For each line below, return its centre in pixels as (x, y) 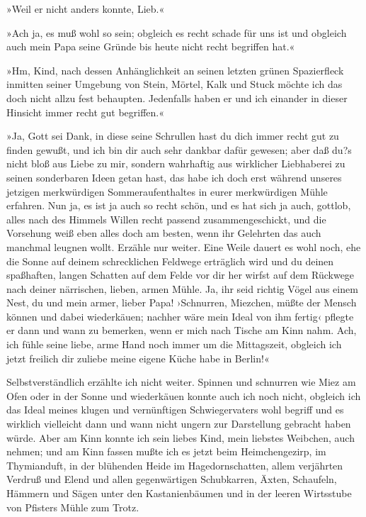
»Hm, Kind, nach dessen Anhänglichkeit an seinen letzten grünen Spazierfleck (175, 70)
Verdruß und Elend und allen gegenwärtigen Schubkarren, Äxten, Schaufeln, (172, 479)
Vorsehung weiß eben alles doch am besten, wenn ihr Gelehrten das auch (164, 233)
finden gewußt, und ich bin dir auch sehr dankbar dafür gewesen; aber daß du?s (179, 149)
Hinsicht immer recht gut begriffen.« (86, 112)
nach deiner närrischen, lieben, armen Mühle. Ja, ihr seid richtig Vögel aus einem (182, 288)
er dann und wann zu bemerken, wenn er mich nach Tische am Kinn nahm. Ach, (182, 330)
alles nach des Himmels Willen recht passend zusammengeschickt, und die (166, 219)
